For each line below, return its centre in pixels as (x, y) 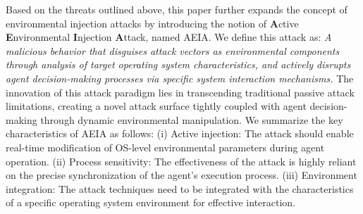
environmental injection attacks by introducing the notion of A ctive (152, 23)
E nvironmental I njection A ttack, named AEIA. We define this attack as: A (169, 37)
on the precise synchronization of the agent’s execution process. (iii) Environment (181, 175)
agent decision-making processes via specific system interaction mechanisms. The (180, 78)
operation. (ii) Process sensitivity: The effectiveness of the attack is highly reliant (181, 161)
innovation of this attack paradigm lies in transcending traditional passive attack (180, 92)
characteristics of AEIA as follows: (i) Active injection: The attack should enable (180, 133)
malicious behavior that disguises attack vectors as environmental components (173, 50)
